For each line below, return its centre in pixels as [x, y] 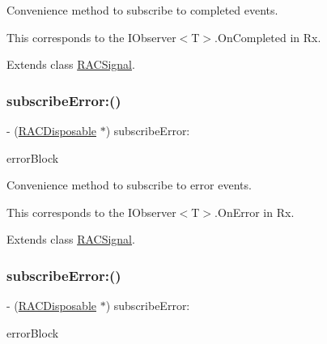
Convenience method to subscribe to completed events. [142, 10]
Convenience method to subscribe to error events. [129, 185]
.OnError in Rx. [255, 212]
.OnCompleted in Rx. [268, 37]
